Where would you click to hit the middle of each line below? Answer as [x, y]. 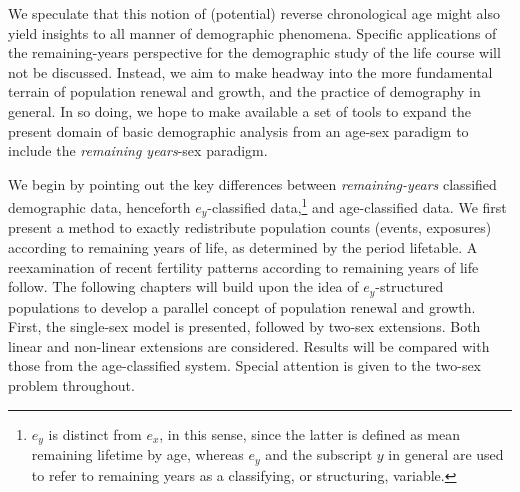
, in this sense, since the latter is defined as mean [309, 433]
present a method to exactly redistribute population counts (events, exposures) [250, 227]
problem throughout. [71, 385]
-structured [409, 286]
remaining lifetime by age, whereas [137, 454]
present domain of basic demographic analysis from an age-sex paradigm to [238, 130]
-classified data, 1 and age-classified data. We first [357, 205]
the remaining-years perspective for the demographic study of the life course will [254, 52]
